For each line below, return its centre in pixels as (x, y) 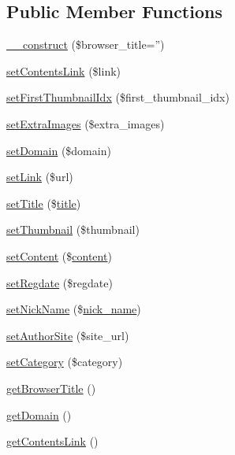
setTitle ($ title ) (44, 203)
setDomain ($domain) (59, 150)
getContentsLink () (52, 441)
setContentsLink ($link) (64, 70)
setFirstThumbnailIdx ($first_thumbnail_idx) (118, 97)
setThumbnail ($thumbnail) (73, 229)
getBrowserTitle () (51, 388)
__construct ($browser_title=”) (86, 44)
